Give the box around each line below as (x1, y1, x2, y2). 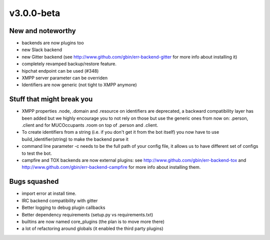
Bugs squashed (9, 177, 59, 186)
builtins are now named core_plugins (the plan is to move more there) (21, 218, 165, 224)
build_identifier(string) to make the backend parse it (21, 136, 128, 142)
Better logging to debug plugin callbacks (21, 204, 105, 210)
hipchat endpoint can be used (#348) (21, 68, 99, 74)
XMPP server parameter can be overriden (21, 75, 108, 81)
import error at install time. (21, 190, 77, 196)
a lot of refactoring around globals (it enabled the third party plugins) (21, 225, 163, 231)
